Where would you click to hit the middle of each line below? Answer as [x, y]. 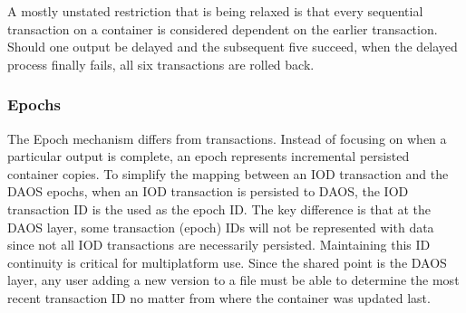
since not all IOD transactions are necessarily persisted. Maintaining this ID [219, 245]
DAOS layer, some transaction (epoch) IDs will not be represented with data [221, 227]
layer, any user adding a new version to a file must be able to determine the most [233, 280]
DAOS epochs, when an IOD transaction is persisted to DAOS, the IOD [208, 191]
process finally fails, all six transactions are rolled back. [161, 64]
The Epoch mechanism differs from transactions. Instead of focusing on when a [227, 138]
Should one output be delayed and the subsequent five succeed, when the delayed [233, 47]
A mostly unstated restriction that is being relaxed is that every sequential [215, 11]
